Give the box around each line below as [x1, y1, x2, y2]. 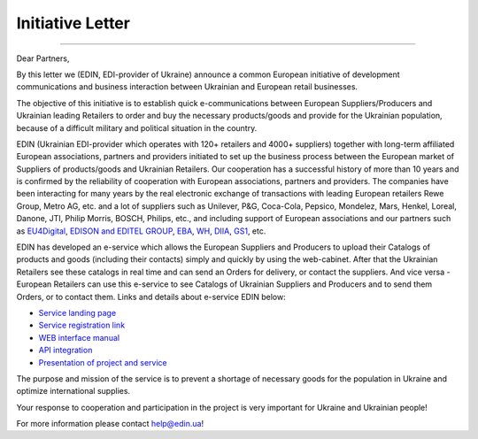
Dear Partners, [16, 53, 70, 64]
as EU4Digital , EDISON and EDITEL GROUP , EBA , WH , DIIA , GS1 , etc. [16, 226, 266, 236]
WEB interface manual [38, 332, 119, 343]
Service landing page [38, 307, 117, 318]
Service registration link [38, 320, 126, 331]
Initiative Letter [16, 13, 130, 33]
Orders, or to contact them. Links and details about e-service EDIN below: [16, 291, 287, 302]
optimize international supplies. [16, 386, 131, 397]
